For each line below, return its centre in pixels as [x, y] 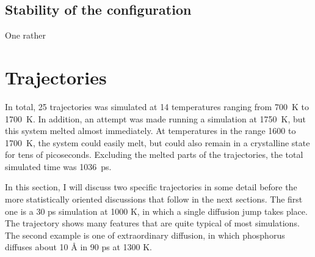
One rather [25, 35]
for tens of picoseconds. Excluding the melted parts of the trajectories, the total [154, 155]
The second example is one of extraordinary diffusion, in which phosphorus [145, 235]
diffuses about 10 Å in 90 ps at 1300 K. [78, 247]
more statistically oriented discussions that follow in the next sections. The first [154, 199]
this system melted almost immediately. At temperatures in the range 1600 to [150, 131]
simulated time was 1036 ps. [58, 166]
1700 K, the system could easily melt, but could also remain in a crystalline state [157, 142]
